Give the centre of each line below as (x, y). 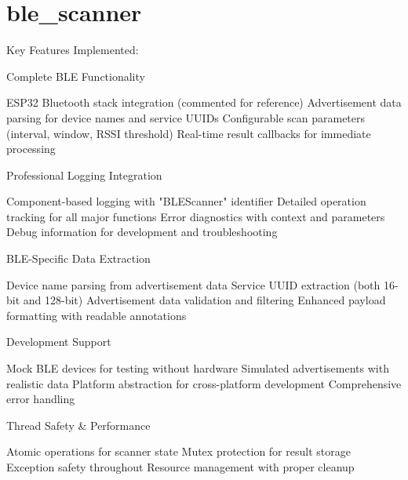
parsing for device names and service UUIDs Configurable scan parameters (186, 117)
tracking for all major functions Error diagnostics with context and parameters (196, 216)
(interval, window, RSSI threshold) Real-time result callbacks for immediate (189, 133)
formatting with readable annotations (97, 315)
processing (31, 149)
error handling (41, 399)
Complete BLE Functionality (76, 76)
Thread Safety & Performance (78, 425)
